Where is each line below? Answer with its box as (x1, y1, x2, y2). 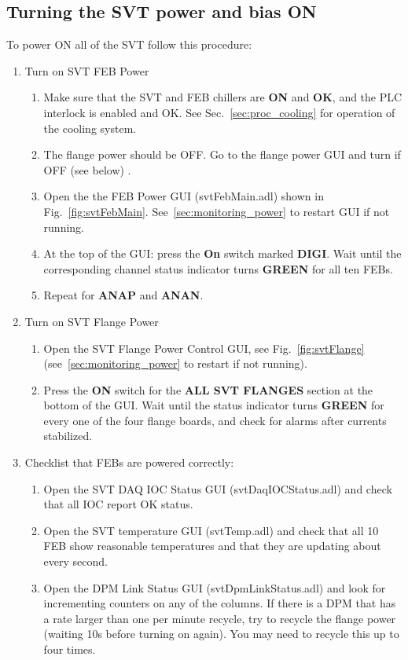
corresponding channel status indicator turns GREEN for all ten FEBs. (43, 260, 393, 277)
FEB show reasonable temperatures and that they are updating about (43, 537, 381, 554)
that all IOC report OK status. (43, 496, 193, 512)
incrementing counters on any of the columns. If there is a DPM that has (43, 595, 396, 611)
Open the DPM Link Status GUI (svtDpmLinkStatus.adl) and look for (43, 579, 386, 596)
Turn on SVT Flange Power (24, 313, 159, 329)
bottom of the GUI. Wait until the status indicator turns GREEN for (43, 397, 384, 413)
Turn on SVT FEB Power (24, 62, 149, 79)
